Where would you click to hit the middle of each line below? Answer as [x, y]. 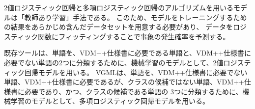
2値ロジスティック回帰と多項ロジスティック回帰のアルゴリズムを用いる [119, 7]
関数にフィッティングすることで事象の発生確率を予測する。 [134, 36]
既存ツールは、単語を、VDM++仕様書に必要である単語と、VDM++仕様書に [127, 53]
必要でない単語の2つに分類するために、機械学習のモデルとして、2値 [114, 62]
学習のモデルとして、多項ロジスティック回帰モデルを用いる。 [110, 101]
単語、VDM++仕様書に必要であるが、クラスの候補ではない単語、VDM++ [124, 82]
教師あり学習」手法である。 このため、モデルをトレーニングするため [136, 17]
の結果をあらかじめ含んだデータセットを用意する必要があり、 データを [119, 27]
